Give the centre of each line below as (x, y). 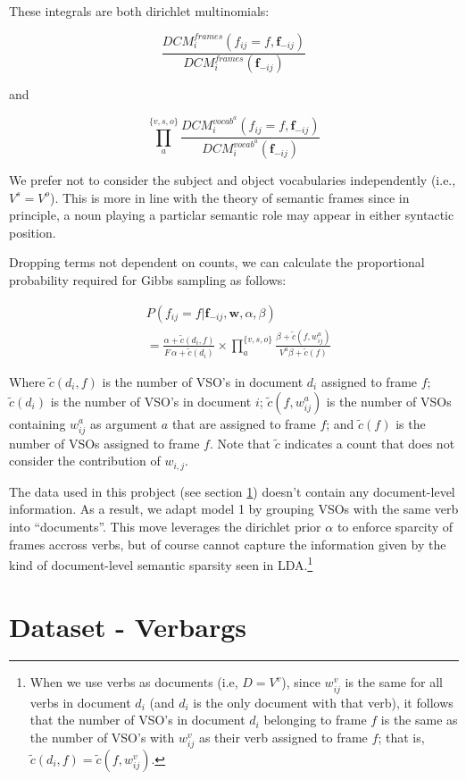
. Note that (240, 443)
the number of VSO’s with (102, 737)
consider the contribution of (85, 461)
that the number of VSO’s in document (137, 720)
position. (33, 232)
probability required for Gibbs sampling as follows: (148, 280)
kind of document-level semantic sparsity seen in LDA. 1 (161, 563)
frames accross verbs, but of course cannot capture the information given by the (228, 544)
